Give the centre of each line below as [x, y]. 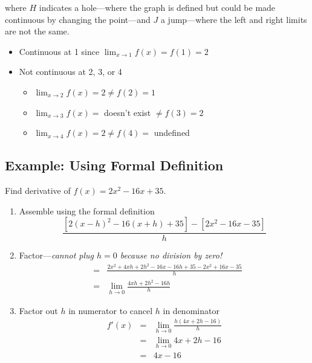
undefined [172, 133]
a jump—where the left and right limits [234, 19]
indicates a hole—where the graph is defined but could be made [157, 7]
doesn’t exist [128, 112]
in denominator [191, 310]
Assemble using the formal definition [87, 210]
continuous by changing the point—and [78, 19]
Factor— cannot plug [57, 255]
